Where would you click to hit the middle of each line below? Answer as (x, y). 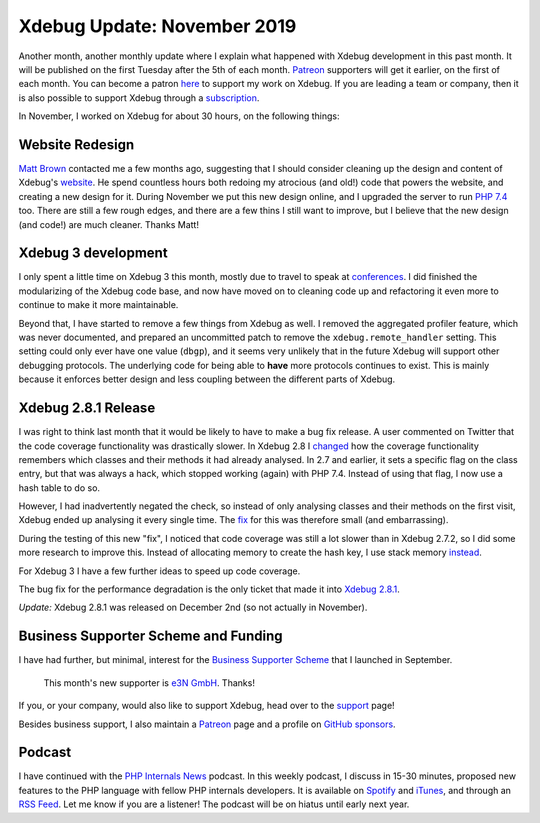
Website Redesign (76, 144)
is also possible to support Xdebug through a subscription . (139, 97)
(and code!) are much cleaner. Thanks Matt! (109, 224)
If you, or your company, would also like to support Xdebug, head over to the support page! (206, 706)
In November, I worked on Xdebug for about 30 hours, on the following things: (179, 116)
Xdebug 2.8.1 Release (87, 408)
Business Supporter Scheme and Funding (151, 636)
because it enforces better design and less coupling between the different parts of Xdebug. (207, 379)
